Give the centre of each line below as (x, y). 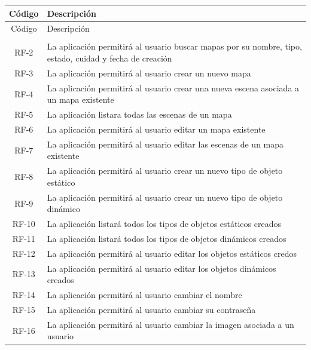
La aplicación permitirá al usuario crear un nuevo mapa (149, 73)
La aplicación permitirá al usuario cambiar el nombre (144, 295)
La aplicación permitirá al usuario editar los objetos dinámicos (161, 268)
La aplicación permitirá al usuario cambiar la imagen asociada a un (170, 324)
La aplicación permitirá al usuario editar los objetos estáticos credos (172, 253)
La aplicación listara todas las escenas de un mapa (139, 114)
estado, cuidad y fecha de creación (109, 58)
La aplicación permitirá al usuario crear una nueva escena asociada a (173, 87)
